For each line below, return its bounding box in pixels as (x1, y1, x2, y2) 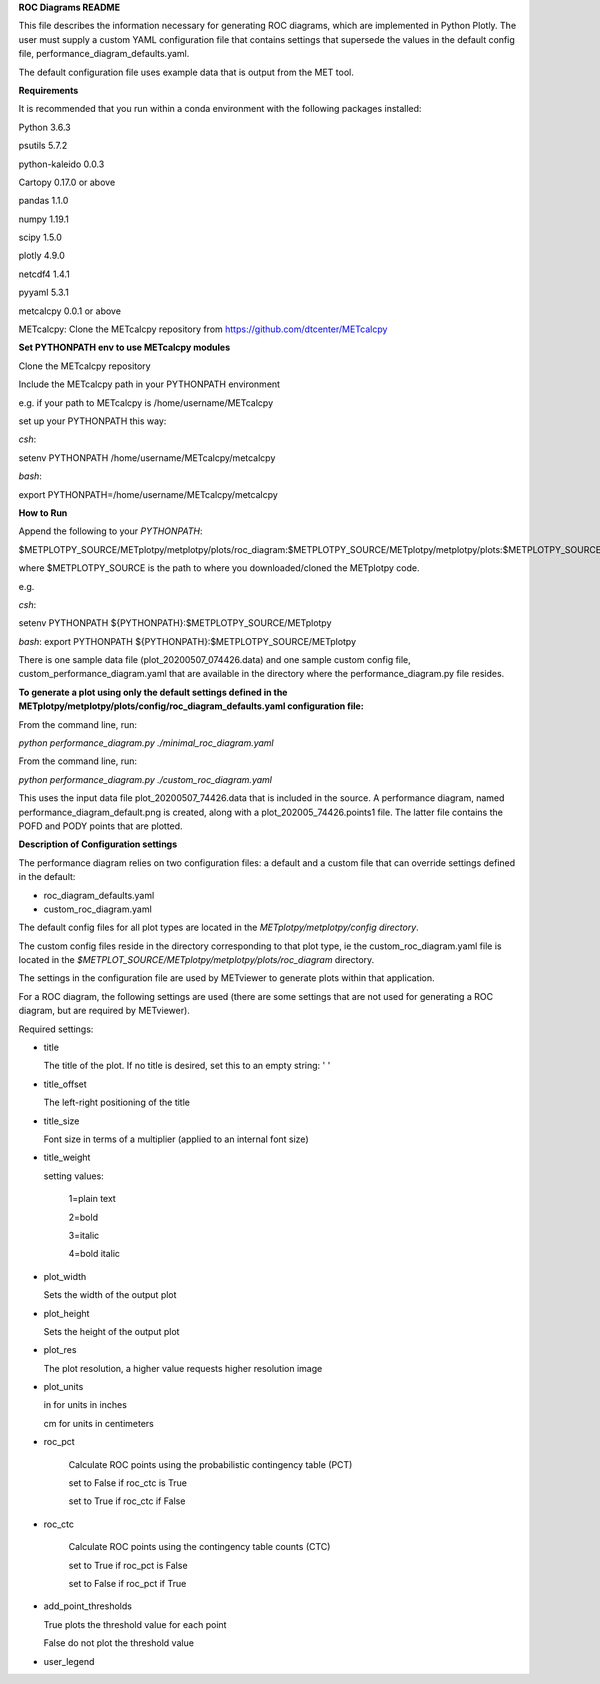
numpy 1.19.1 (18, 213, 69, 225)
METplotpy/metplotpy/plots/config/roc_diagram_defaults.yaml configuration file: (18, 700, 364, 712)
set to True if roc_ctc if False (68, 1495, 186, 1507)
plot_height (43, 1307, 90, 1319)
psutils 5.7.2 (18, 140, 68, 152)
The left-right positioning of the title (43, 1096, 190, 1109)
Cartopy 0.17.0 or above (18, 176, 116, 188)
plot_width (43, 1270, 87, 1282)
